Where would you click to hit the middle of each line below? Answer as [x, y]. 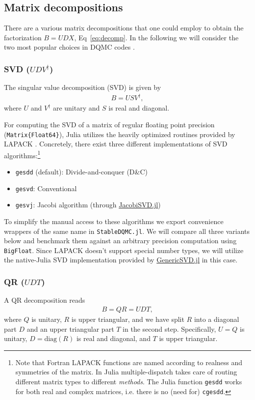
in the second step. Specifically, [169, 329]
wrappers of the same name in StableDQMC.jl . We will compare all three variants [127, 231]
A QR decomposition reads [45, 300]
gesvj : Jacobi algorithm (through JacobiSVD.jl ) [88, 205]
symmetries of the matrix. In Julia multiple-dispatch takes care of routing [126, 372]
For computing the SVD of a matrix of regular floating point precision [109, 124]
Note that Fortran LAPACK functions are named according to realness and [129, 362]
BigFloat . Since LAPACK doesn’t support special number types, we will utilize [124, 250]
